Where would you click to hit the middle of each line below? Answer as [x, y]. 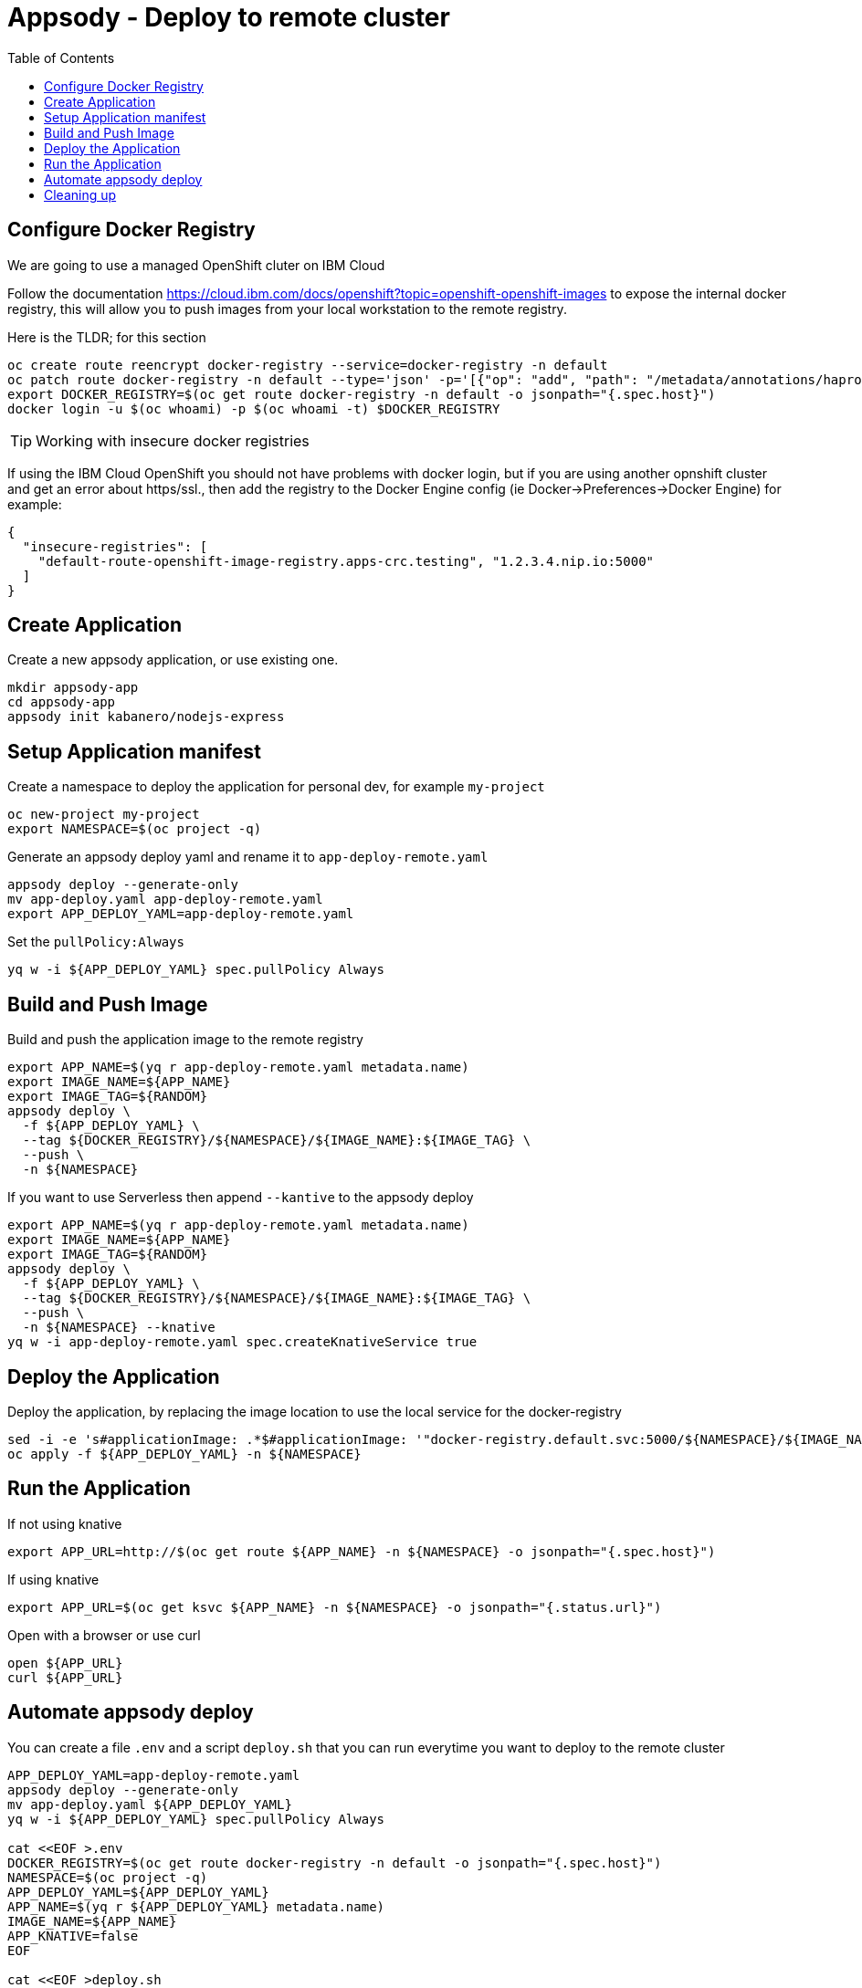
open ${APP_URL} [65, 1663]
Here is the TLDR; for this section [107, 337]
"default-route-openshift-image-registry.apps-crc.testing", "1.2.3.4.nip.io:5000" [346, 561]
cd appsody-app [62, 702]
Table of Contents [61, 58]
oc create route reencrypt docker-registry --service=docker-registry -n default [308, 365]
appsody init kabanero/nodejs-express [146, 717]
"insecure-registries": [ [115, 546]
